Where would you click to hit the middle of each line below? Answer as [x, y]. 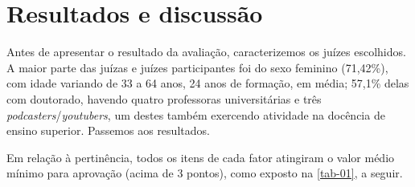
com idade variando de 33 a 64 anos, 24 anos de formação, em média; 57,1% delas [208, 83]
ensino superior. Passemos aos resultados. [108, 130]
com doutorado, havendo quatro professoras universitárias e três [164, 98]
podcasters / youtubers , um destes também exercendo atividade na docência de [196, 114]
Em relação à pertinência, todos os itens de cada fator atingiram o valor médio [201, 157]
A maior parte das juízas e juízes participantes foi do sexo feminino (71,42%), [197, 67]
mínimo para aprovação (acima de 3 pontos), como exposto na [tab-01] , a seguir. [205, 173]
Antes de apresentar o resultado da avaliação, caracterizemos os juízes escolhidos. [206, 52]
